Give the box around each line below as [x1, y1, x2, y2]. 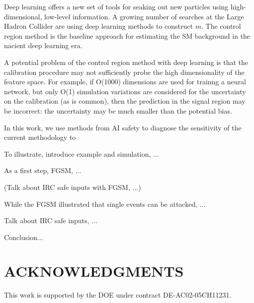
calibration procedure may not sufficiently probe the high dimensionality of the [4, 66, 245, 77]
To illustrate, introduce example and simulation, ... [4, 148, 159, 159]
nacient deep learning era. [4, 40, 83, 51]
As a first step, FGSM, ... [4, 165, 82, 176]
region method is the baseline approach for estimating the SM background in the [4, 30, 251, 41]
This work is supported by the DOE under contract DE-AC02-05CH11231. [4, 290, 232, 300]
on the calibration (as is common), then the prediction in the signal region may [4, 96, 246, 106]
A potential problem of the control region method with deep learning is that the [4, 57, 249, 67]
